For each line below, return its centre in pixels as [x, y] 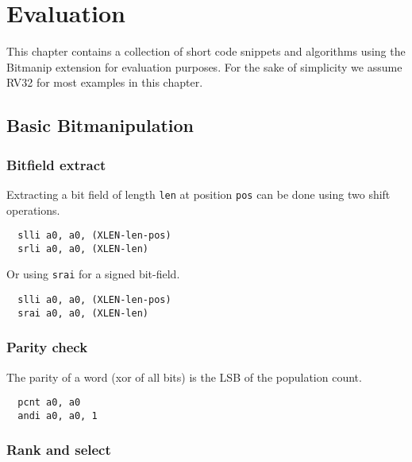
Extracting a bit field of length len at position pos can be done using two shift [198, 194]
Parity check [47, 347]
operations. [33, 210]
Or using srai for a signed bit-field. [93, 274]
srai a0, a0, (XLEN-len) [83, 313]
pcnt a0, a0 [49, 403]
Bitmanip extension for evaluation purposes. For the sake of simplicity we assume [204, 66]
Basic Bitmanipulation [100, 125]
